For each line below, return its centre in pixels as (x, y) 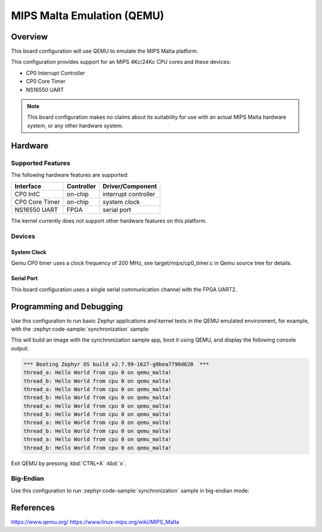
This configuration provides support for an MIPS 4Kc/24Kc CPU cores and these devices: (121, 62)
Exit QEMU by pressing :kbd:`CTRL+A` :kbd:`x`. (69, 463)
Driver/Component (130, 186)
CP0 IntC (27, 194)
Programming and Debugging (67, 307)
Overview (30, 37)
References (33, 508)
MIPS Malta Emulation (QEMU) (88, 16)
